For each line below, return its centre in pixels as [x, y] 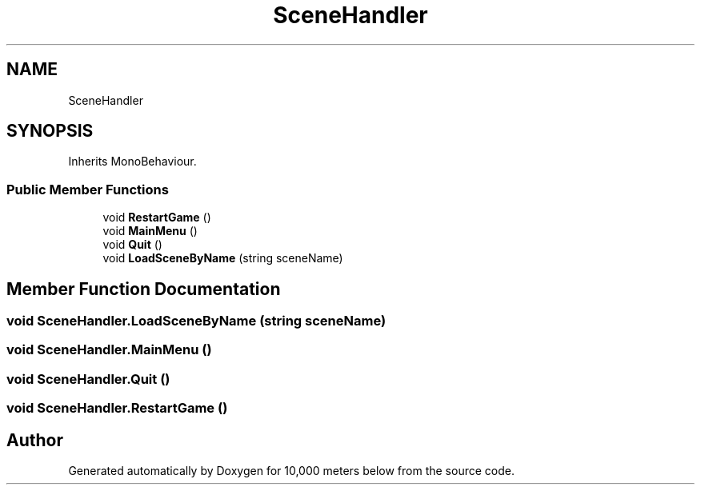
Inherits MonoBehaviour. [132, 162]
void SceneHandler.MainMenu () [109, 350]
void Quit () [132, 245]
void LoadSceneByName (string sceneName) [223, 258]
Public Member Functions [88, 189]
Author [35, 440]
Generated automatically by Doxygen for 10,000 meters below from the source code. [291, 471]
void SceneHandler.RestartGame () [117, 408]
